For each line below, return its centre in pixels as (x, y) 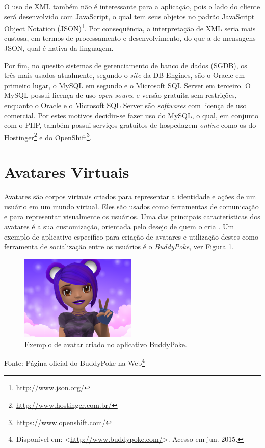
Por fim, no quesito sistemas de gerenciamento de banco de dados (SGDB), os (126, 65)
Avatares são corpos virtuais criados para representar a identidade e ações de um (130, 196)
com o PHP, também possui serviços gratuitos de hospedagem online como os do (130, 125)
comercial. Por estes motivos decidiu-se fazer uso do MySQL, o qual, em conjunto (131, 115)
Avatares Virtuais (67, 172)
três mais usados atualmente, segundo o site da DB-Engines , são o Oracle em (125, 75)
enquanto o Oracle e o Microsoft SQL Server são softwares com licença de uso (125, 105)
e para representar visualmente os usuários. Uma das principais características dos (132, 216)
